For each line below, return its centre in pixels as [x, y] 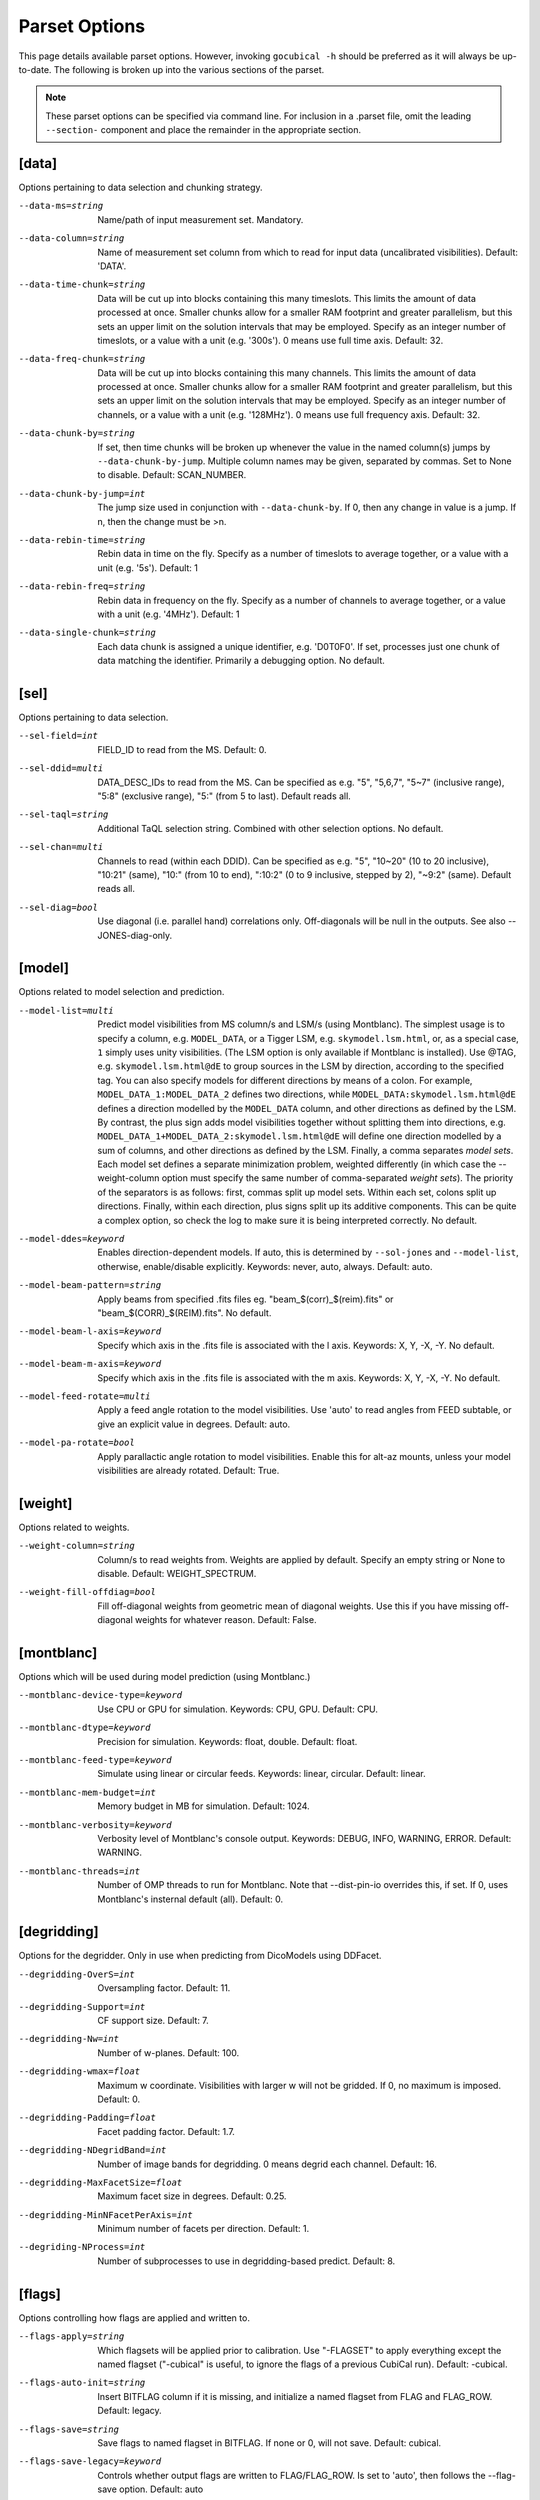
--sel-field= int [58, 736]
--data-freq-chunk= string [82, 359]
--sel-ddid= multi [61, 768]
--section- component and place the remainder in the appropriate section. [203, 130]
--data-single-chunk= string [87, 633]
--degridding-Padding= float [87, 2118]
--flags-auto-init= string [82, 2383]
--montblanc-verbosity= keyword [95, 1824]
